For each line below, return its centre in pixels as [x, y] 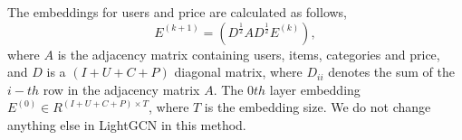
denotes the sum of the [391, 72]
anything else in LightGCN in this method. [127, 124]
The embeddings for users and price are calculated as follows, [178, 12]
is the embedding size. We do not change [318, 107]
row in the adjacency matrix [121, 89]
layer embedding [315, 89]
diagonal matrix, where [238, 72]
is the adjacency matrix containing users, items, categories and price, [249, 54]
